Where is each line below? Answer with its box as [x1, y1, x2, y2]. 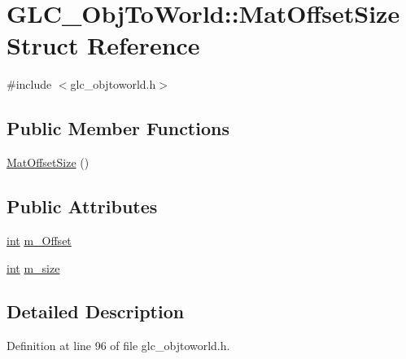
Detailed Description [7, 299, 185, 324]
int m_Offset [7, 231, 72, 248]
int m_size [7, 259, 60, 276]
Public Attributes [7, 194, 158, 219]
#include [7, 76, 52, 93]
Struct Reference [7, 28, 200, 62]
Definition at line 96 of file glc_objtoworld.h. [7, 337, 230, 354]
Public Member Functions [7, 116, 229, 141]
